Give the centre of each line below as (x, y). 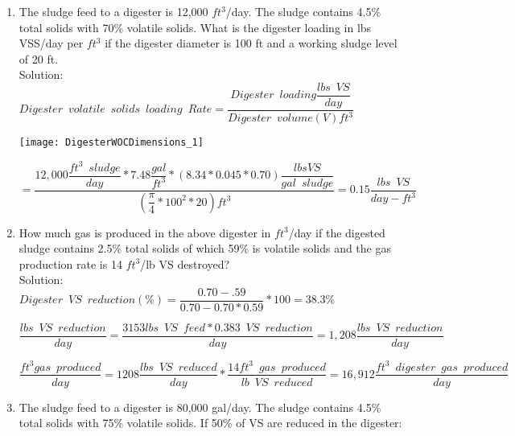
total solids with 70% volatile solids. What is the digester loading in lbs (195, 27)
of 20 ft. (39, 58)
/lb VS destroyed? (185, 263)
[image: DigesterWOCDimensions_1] (111, 143)
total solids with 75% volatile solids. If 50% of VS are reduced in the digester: (210, 423)
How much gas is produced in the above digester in (145, 232)
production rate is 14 (70, 263)
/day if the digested (337, 232)
